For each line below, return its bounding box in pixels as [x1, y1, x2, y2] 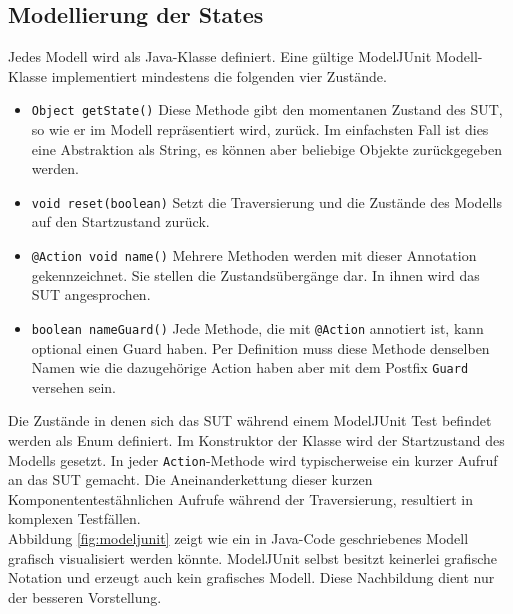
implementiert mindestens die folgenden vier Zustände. [51, 65, 387, 86]
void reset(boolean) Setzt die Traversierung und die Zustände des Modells [31, 191, 502, 212]
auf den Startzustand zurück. [31, 211, 210, 232]
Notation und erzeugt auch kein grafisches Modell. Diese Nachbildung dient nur [8, 567, 495, 588]
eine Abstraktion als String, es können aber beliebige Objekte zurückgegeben [31, 138, 502, 159]
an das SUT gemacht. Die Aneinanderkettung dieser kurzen [8, 469, 373, 490]
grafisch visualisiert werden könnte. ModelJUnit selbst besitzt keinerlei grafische [8, 547, 497, 568]
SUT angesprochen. [31, 284, 151, 305]
